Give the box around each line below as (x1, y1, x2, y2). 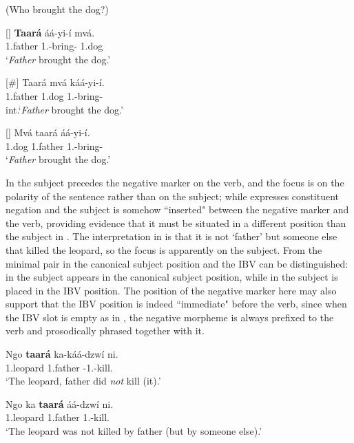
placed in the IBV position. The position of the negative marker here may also (6, 283, 337, 297)
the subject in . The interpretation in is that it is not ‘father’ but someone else (6, 229, 337, 244)
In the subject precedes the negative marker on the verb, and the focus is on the (6, 175, 344, 189)
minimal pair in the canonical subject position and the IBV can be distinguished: (6, 256, 348, 270)
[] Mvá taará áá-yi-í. (6, 125, 90, 140)
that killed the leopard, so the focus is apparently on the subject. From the (6, 242, 322, 257)
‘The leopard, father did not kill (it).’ (6, 374, 161, 388)
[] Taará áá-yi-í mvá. (6, 25, 95, 39)
